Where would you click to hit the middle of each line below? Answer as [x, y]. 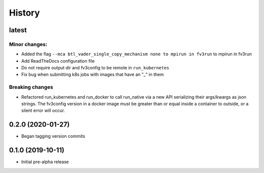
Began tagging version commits [53, 136]
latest [18, 30]
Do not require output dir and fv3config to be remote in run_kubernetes [95, 68]
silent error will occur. [43, 110]
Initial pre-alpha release [45, 162]
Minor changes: [28, 44]
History [24, 13]
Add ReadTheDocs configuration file [58, 61]
